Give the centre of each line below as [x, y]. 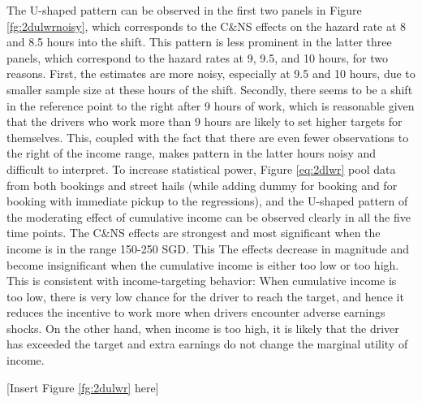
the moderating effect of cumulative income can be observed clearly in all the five [209, 216]
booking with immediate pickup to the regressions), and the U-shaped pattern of [207, 201]
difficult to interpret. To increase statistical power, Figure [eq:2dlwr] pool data [201, 169]
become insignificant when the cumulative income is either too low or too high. [203, 264]
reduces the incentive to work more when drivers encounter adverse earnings [196, 312]
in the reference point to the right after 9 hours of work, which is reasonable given [211, 105]
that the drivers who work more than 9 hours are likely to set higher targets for [205, 121]
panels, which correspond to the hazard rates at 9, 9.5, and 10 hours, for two [197, 57]
